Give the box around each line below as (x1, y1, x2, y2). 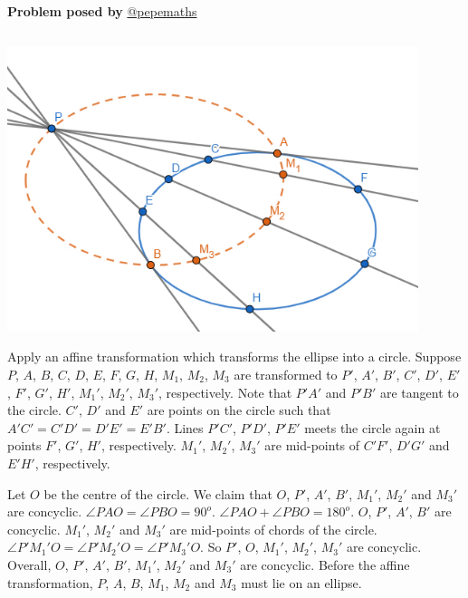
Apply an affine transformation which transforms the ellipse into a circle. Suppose (7, 347, 462, 366)
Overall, (7, 555, 52, 574)
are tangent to (379, 382, 459, 401)
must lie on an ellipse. (241, 573, 362, 592)
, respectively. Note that (158, 382, 292, 401)
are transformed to (234, 365, 338, 384)
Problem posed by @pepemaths (7, 2, 197, 20)
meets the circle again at (304, 418, 441, 437)
